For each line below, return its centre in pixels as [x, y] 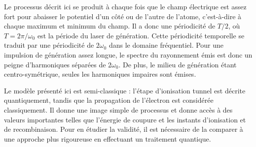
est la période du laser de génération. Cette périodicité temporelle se [141, 35]
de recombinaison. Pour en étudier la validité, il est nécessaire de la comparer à [124, 129]
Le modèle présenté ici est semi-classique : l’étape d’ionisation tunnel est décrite [125, 90]
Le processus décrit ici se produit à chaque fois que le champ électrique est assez [125, 6]
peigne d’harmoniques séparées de [55, 64]
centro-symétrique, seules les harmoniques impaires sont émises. [100, 74]
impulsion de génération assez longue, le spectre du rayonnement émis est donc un [128, 54]
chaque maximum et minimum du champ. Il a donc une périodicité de [110, 26]
